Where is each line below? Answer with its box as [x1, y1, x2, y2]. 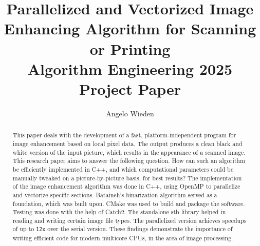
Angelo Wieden [106, 108, 154, 118]
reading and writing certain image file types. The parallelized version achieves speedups [12, 216, 247, 224]
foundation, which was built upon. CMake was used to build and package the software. [12, 199, 245, 208]
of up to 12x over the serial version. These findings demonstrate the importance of [12, 224, 233, 233]
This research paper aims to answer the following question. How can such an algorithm [12, 156, 245, 165]
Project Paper [79, 78, 181, 99]
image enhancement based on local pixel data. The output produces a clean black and [12, 139, 243, 148]
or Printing [89, 38, 171, 59]
